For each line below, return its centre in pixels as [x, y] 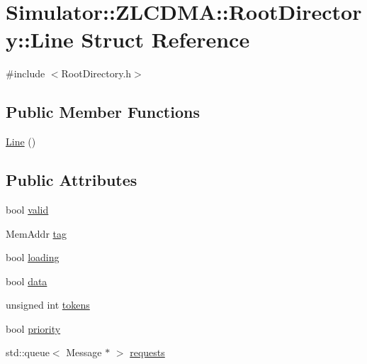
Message [84, 352]
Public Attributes [72, 180]
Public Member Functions [103, 112]
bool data [27, 281]
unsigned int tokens [48, 305]
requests [147, 352]
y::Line [40, 39]
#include [26, 73]
